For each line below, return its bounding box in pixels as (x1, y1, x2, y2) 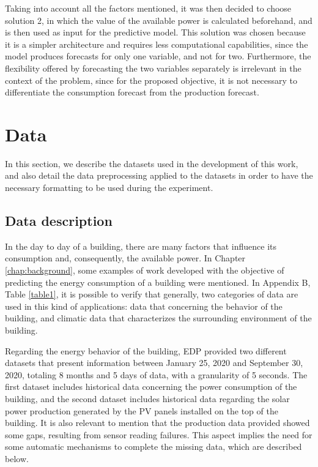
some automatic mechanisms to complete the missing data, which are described (5, 440, 302, 453)
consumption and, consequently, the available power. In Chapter (5, 252, 246, 264)
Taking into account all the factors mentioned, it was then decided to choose (5, 2, 292, 14)
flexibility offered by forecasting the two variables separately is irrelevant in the (5, 61, 301, 74)
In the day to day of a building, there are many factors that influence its (5, 239, 277, 252)
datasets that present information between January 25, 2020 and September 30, (5, 356, 303, 369)
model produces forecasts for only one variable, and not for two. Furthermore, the (5, 50, 311, 62)
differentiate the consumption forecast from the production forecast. (5, 86, 259, 99)
